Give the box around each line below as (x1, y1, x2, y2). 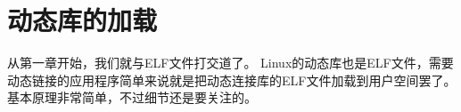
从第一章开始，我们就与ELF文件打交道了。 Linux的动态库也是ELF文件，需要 (7, 53, 454, 72)
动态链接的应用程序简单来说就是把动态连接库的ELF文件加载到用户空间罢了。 (7, 70, 457, 89)
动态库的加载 (7, 2, 158, 38)
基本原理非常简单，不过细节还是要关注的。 (7, 88, 257, 107)
